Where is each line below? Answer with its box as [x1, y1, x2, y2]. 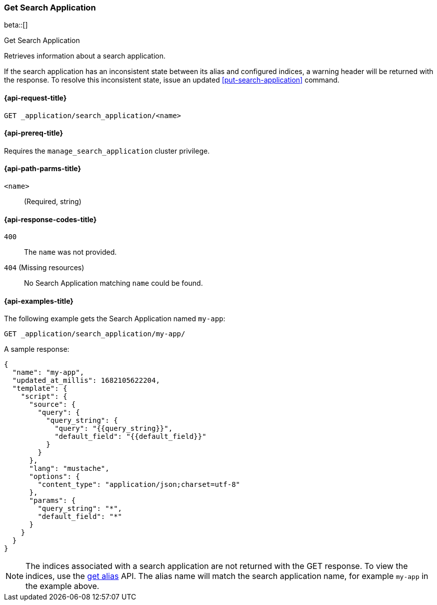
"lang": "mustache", [29, 464, 109, 473]
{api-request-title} [4, 93, 67, 102]
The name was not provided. [24, 248, 117, 257]
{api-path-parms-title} [4, 164, 81, 173]
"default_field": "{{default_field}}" [54, 432, 206, 441]
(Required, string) [24, 197, 81, 206]
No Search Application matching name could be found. [24, 279, 203, 288]
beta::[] [4, 21, 28, 30]
